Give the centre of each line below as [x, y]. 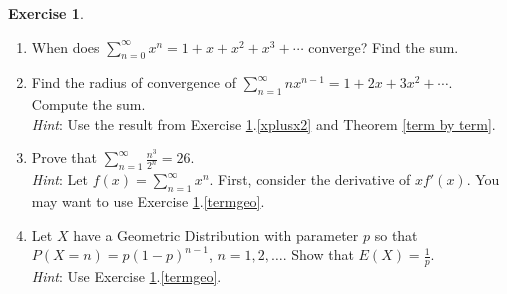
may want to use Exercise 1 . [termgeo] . [148, 200]
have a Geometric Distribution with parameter [216, 234]
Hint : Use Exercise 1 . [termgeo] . [126, 275]
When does [65, 46]
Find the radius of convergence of [133, 82]
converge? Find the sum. [383, 46]
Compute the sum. [88, 104]
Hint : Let [59, 179]
